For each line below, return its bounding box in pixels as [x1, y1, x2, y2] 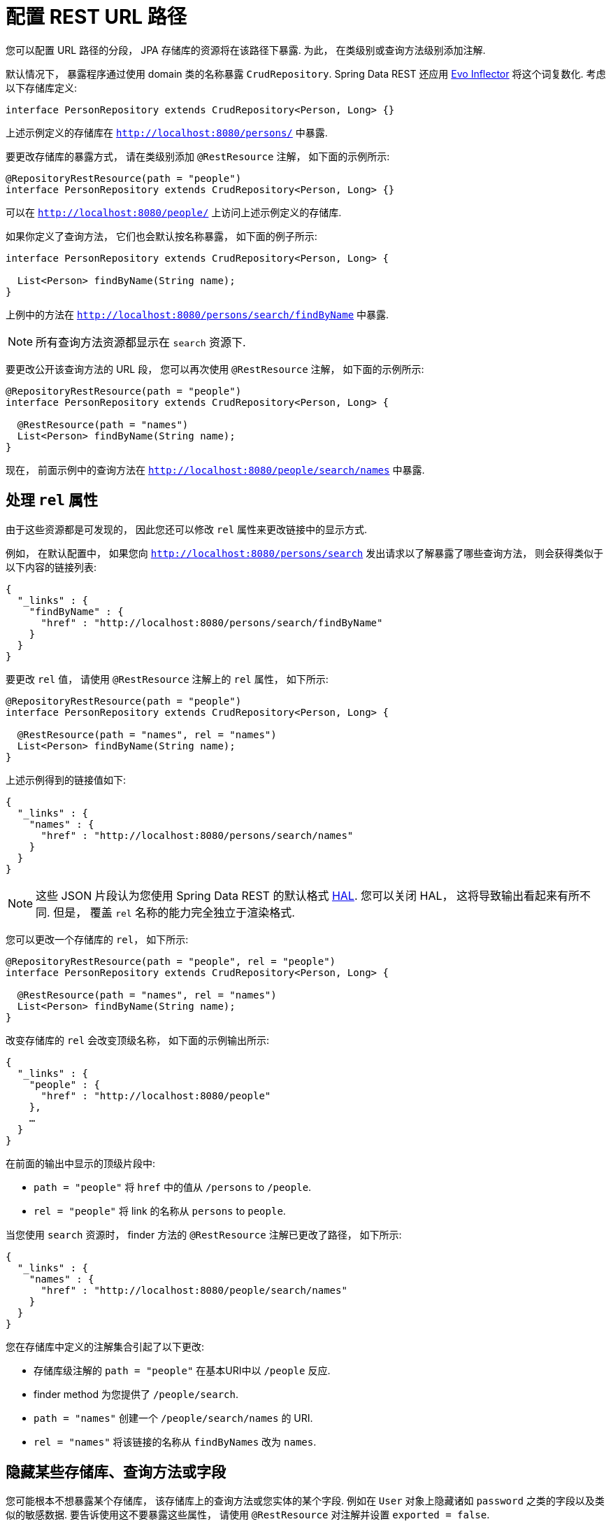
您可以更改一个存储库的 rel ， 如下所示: [6, 933, 189, 945]
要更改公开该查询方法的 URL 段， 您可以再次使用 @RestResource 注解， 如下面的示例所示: [6, 362, 424, 375]
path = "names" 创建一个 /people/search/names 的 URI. [34, 1411, 313, 1424]
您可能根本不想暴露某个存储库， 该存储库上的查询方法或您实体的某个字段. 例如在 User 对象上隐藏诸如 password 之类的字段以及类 [6, 1495, 605, 1507]
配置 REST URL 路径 [6, 5, 187, 29]
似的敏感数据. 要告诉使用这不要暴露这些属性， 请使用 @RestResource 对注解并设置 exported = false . [6, 1509, 490, 1521]
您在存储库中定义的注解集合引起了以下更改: [6, 1340, 205, 1353]
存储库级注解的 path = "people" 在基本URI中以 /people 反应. [34, 1364, 331, 1376]
